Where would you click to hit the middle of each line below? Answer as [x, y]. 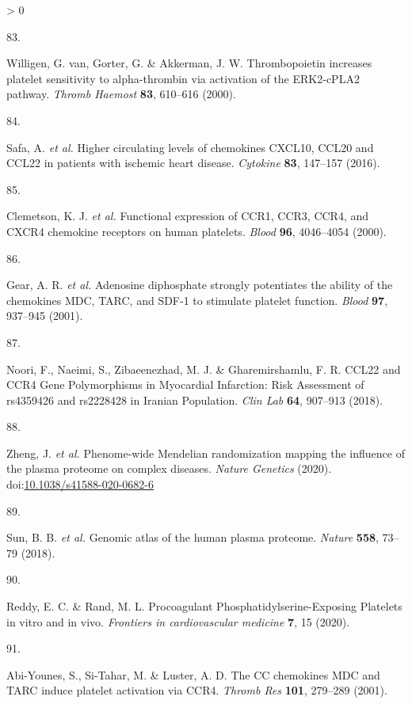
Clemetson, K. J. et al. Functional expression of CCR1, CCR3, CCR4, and [188, 216]
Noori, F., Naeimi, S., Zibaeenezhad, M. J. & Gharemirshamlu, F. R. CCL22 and [204, 369]
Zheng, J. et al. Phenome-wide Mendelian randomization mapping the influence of [206, 453]
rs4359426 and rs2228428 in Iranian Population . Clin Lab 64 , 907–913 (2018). [195, 400]
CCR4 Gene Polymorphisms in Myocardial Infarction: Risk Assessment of [185, 384]
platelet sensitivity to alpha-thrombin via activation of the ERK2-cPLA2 [183, 78]
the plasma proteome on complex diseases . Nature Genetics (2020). [169, 468]
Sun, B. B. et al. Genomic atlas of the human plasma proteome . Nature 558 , [193, 537]
